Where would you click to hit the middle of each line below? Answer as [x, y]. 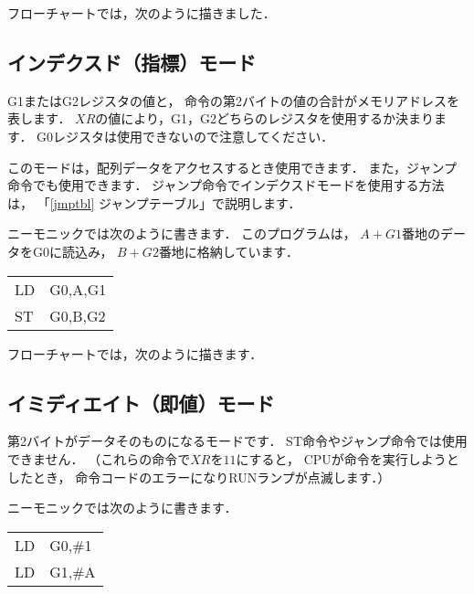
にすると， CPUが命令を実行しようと [348, 458]
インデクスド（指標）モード [132, 62]
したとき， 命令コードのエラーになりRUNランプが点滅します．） [199, 477]
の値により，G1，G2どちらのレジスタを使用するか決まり [265, 118]
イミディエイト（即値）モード [141, 403]
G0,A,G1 [78, 289]
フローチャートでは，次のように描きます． [135, 353]
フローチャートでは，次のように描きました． [142, 13]
